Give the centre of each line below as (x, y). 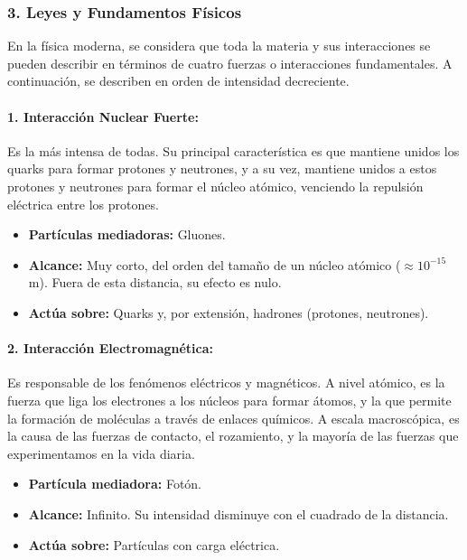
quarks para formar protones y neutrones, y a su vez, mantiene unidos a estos (222, 168)
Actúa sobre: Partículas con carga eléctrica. (154, 544)
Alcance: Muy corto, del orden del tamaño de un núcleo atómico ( (215, 264)
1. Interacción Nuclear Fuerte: (103, 116)
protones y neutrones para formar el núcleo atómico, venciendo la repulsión (215, 186)
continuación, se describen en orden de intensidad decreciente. (178, 81)
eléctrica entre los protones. (83, 204)
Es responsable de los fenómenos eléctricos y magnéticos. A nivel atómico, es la (226, 383)
